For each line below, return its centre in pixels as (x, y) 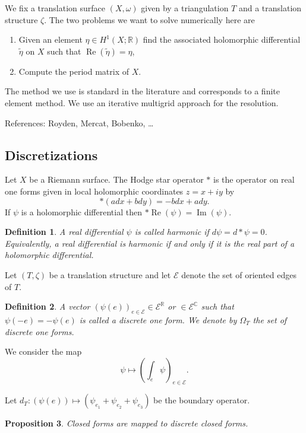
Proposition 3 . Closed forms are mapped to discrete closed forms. (127, 423)
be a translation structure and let (110, 274)
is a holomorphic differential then (81, 211)
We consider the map (43, 351)
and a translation (270, 8)
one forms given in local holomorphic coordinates (94, 191)
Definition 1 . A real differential (64, 232)
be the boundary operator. (202, 400)
